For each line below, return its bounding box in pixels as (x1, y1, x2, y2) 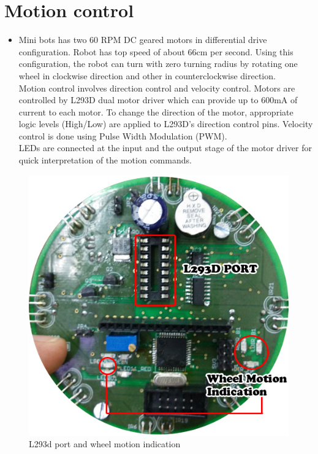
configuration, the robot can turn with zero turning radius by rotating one (18, 57, 298, 70)
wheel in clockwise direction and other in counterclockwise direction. (18, 69, 276, 82)
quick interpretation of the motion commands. (18, 154, 192, 166)
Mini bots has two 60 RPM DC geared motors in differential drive (18, 33, 267, 46)
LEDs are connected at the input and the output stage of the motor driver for (18, 141, 312, 154)
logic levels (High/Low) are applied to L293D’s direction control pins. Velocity (18, 117, 313, 130)
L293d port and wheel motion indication (29, 437, 181, 450)
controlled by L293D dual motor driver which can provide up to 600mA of (18, 93, 298, 106)
